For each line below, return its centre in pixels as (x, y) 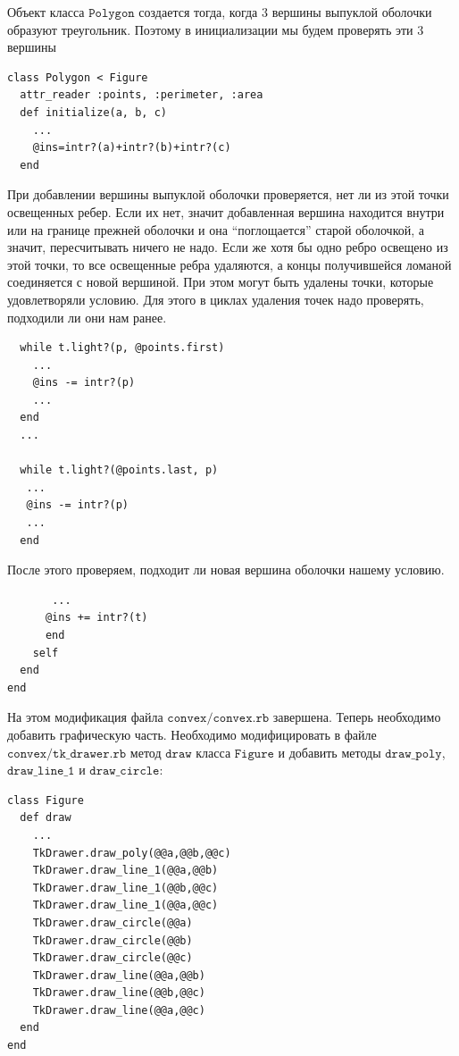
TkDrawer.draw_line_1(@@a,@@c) (125, 905)
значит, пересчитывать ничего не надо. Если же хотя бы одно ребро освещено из (228, 247)
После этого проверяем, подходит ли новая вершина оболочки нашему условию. (226, 570)
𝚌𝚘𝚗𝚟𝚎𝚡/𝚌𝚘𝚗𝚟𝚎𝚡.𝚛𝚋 (218, 719)
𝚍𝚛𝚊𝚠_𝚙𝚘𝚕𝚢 (413, 754)
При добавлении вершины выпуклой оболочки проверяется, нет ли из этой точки (228, 194)
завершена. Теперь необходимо (357, 717)
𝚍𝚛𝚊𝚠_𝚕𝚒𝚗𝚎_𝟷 (41, 771)
